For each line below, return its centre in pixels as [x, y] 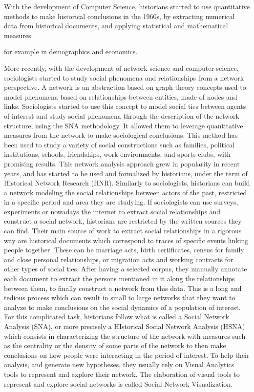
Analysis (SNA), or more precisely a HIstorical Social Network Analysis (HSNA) [125, 326]
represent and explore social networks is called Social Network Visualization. [118, 383]
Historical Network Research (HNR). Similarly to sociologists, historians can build [127, 183]
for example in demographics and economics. [71, 52]
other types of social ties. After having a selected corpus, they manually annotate [126, 269]
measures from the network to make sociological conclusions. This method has [121, 135]
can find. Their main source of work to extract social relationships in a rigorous [123, 231]
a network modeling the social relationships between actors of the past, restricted [126, 192]
